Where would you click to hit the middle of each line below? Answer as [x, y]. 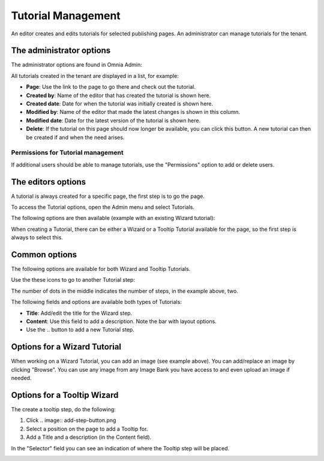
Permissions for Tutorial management [67, 153]
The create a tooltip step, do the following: [64, 409]
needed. [21, 378]
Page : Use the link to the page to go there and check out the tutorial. [111, 87]
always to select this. [37, 237]
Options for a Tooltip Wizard [65, 395]
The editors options [49, 182]
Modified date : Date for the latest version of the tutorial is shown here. [113, 120]
